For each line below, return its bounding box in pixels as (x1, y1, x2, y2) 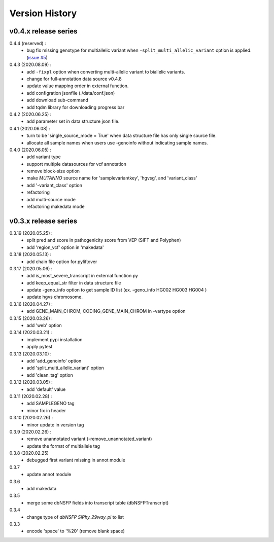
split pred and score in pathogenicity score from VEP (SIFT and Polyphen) (26, 237, 181, 243)
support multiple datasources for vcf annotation (26, 161, 126, 167)
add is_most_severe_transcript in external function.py (26, 273, 138, 279)
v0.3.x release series (9, 216, 78, 225)
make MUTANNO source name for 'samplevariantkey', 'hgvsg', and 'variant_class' (26, 175, 197, 181)
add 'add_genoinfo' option (26, 357, 82, 364)
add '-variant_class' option (26, 182, 82, 188)
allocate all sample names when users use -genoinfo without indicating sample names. (26, 139, 208, 146)
